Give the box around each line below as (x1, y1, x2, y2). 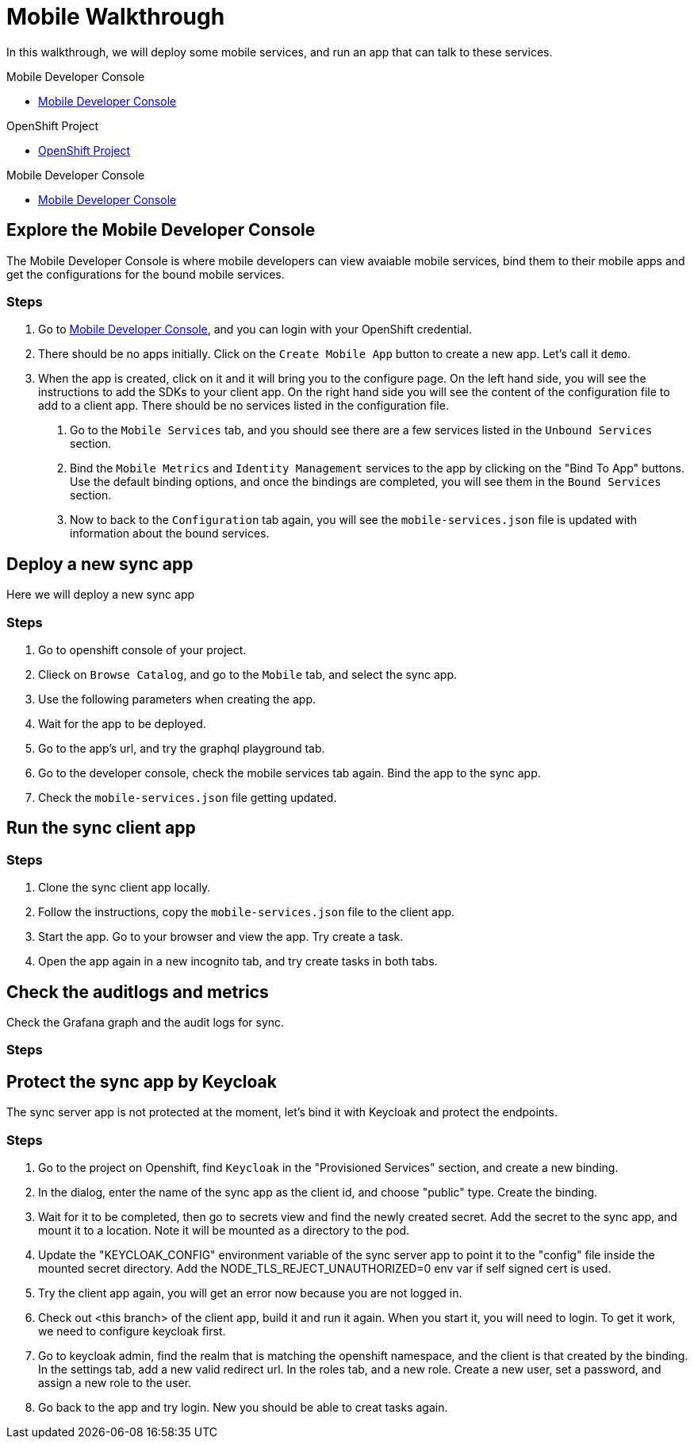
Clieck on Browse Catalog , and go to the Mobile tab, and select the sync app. (38, 667, 457, 681)
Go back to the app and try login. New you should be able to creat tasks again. (38, 1400, 448, 1414)
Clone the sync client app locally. (38, 880, 211, 895)
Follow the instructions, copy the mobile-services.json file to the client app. (38, 905, 455, 919)
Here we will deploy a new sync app (6, 588, 195, 602)
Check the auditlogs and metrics (6, 981, 269, 1002)
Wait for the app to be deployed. (38, 716, 206, 730)
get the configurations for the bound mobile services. (6, 267, 285, 281)
